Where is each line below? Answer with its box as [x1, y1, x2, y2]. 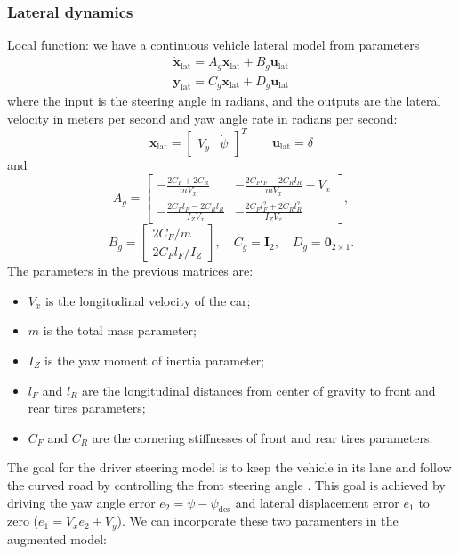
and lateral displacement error [235, 493, 399, 511]
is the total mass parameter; [43, 321, 197, 340]
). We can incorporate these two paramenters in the [117, 511, 399, 530]
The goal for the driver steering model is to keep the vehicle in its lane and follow [7, 458, 452, 477]
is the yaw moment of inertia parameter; [44, 350, 265, 369]
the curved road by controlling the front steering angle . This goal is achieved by [7, 475, 446, 494]
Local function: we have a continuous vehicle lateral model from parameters [7, 36, 420, 54]
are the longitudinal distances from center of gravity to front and [82, 381, 436, 399]
